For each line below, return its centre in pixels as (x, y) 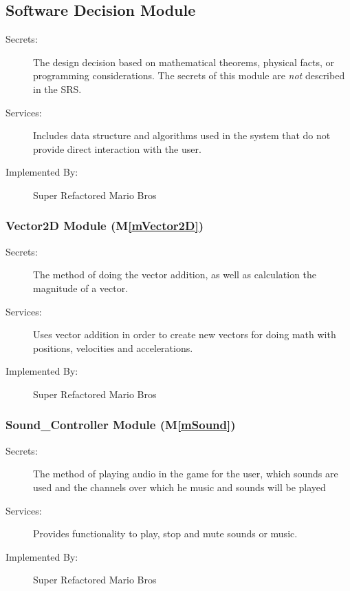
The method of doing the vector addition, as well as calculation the (175, 274)
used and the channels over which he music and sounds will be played (179, 487)
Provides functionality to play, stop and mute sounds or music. (165, 533)
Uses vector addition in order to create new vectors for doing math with (185, 334)
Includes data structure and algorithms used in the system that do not (182, 135)
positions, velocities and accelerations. (113, 348)
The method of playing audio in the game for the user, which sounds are (186, 474)
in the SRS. (57, 89)
